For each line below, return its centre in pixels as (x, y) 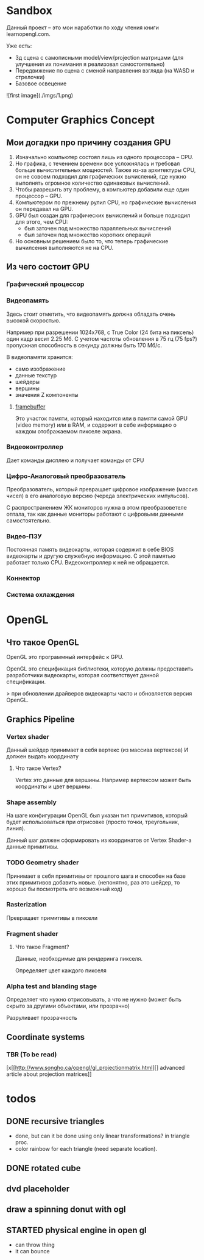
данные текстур (36, 375)
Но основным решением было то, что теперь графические (92, 241)
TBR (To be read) (32, 1054)
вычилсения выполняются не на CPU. (64, 247)
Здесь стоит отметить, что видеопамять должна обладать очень (91, 314)
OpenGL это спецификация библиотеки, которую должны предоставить (100, 669)
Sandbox (30, 11)
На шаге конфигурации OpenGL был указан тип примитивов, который (97, 816)
